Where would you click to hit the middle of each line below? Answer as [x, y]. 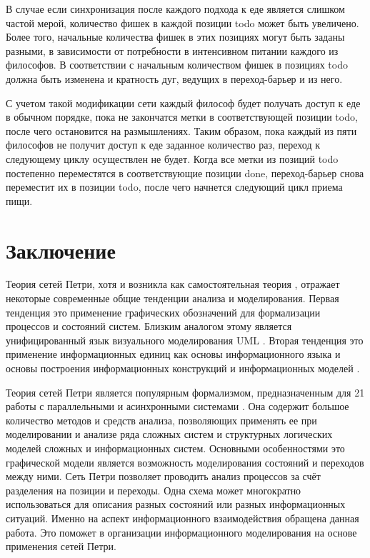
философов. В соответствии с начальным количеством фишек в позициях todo [177, 65]
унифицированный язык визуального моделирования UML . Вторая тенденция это [185, 340]
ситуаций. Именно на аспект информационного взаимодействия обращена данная [182, 518]
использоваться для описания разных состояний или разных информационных [176, 504]
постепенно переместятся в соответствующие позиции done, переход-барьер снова [185, 173]
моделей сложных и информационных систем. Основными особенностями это [175, 448]
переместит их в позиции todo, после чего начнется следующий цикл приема [174, 187]
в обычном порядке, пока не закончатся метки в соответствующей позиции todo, [182, 117]
